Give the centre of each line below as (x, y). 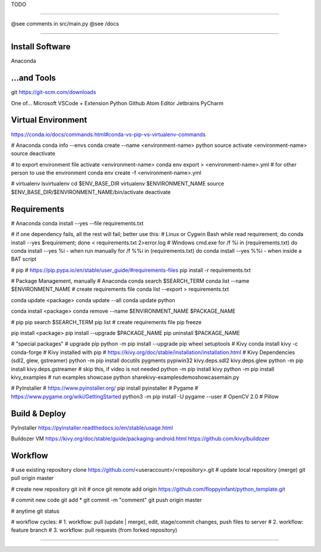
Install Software (41, 47)
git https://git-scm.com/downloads (53, 92)
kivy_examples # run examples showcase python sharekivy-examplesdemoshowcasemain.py (125, 377)
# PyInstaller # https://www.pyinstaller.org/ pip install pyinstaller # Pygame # (105, 388)
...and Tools (34, 78)
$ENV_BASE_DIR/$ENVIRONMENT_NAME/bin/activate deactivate (91, 192)
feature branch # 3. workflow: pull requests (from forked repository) (94, 530)
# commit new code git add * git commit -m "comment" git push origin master (106, 500)
